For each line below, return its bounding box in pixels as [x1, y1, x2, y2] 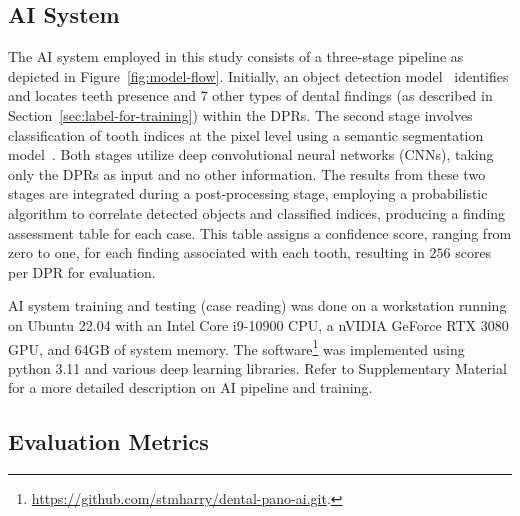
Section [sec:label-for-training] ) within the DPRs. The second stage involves [8, 104, 473, 125]
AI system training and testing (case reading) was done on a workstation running [8, 295, 507, 316]
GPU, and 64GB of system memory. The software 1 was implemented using [8, 335, 465, 359]
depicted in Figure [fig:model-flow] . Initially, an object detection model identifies [8, 65, 509, 86]
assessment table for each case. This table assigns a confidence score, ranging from [8, 222, 512, 243]
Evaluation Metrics [8, 426, 209, 457]
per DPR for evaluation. [8, 261, 156, 282]
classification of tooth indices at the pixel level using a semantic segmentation [8, 124, 484, 145]
